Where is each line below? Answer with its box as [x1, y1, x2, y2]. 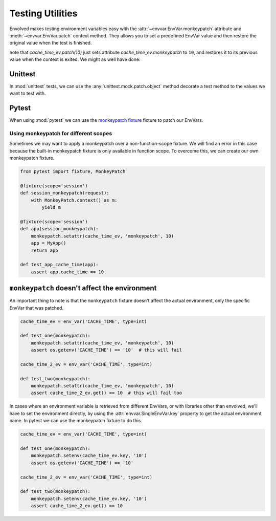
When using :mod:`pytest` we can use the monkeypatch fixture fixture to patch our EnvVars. [9, 117, 203, 123]
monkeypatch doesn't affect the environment [9, 284, 157, 293]
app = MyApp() [31, 241, 66, 246]
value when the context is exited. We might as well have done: [9, 56, 141, 62]
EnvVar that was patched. [9, 305, 64, 311]
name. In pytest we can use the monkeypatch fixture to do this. [9, 418, 143, 424]
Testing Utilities [9, 8, 78, 19]
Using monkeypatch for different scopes [9, 130, 112, 137]
